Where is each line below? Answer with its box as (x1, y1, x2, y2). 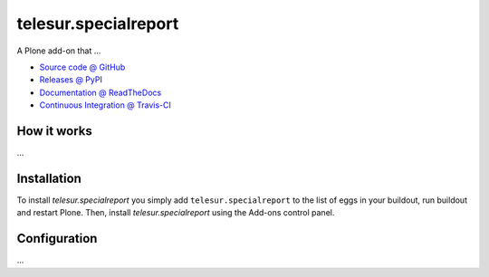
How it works (16, 123, 92, 138)
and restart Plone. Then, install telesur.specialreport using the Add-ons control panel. (16, 207, 335, 218)
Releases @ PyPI (39, 74, 103, 85)
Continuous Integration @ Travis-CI (39, 100, 172, 110)
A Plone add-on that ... (16, 45, 101, 56)
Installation (16, 170, 81, 186)
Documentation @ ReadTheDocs (39, 87, 162, 98)
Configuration (16, 231, 98, 246)
